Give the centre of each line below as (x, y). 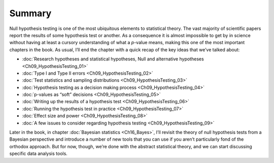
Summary (30, 13)
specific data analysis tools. (39, 154)
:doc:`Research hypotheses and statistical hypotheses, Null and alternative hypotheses (113, 59)
